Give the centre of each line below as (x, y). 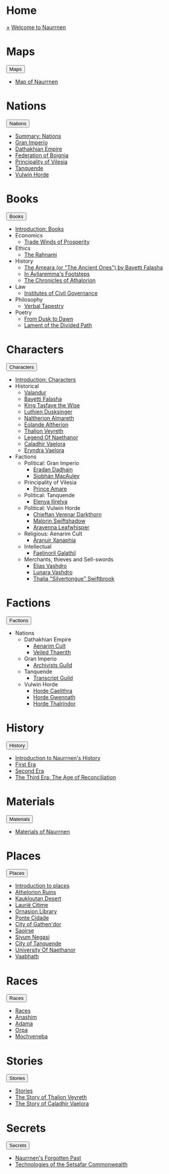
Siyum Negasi (32, 937)
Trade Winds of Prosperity (57, 242)
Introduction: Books (40, 229)
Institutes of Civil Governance (61, 293)
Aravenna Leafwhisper (61, 527)
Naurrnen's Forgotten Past (48, 1158)
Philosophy (29, 299)
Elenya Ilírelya (50, 502)
